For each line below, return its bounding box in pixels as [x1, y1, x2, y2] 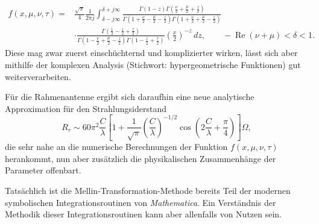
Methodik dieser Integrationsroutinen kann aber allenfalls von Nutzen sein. [5, 208, 282, 220]
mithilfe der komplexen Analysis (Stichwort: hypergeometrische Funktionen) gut [5, 58, 301, 70]
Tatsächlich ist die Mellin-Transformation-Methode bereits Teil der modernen [5, 184, 291, 197]
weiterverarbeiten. [5, 70, 71, 82]
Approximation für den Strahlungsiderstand [5, 102, 166, 114]
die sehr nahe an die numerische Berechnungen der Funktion [5, 140, 228, 153]
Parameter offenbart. [5, 164, 81, 176]
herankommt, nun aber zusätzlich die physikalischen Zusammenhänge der [5, 152, 276, 164]
